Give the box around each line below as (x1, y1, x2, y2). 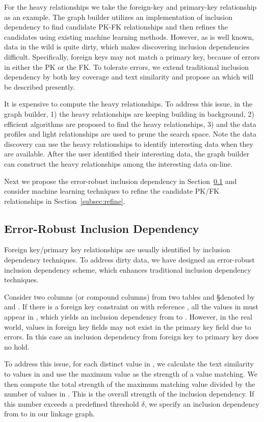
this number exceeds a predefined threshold (4, 398, 139, 409)
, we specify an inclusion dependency (144, 398, 259, 409)
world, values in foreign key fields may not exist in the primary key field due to (4, 321, 251, 332)
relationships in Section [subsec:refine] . (4, 195, 125, 206)
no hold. (4, 341, 30, 352)
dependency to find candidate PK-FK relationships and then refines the (4, 21, 228, 32)
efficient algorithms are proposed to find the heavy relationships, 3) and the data (4, 118, 256, 129)
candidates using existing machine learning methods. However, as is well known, (4, 31, 254, 42)
